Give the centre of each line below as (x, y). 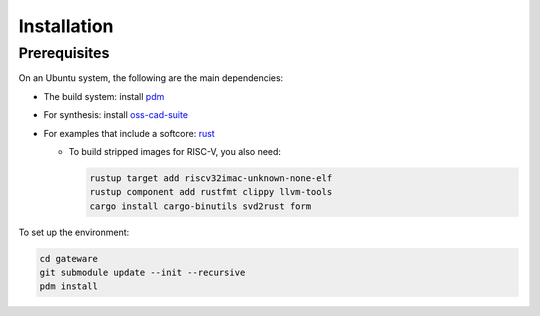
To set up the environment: (74, 232)
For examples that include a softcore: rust (129, 133)
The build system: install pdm (104, 96)
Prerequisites (64, 53)
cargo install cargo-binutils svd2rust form (200, 206)
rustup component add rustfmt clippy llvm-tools (211, 192)
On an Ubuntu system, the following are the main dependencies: (151, 78)
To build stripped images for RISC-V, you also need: (175, 151)
